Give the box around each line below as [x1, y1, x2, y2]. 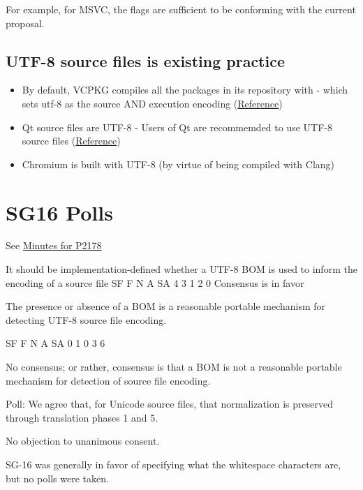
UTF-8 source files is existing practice [6, 50, 286, 71]
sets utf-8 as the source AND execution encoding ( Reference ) [22, 96, 283, 110]
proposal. [6, 15, 45, 30]
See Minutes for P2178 [6, 238, 102, 253]
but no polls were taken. [6, 470, 109, 485]
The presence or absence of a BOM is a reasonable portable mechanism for [6, 299, 326, 313]
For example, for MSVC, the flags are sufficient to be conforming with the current [6, 2, 356, 16]
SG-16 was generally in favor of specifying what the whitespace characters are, [6, 457, 341, 472]
